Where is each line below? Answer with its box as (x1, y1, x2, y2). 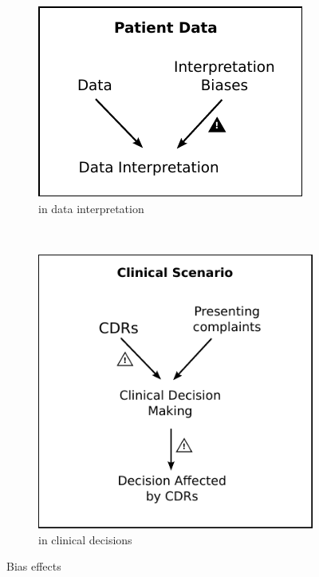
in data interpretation (38, 200, 144, 216)
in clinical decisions (38, 531, 132, 547)
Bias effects (6, 558, 61, 575)
